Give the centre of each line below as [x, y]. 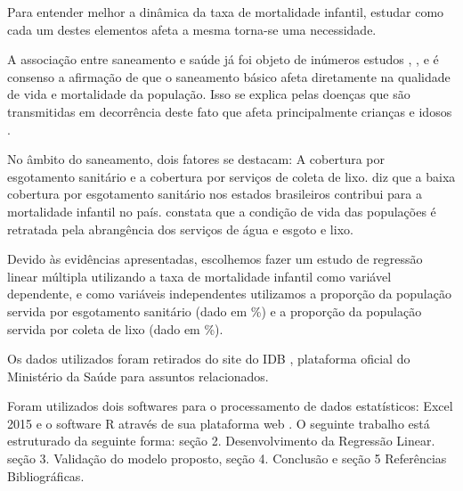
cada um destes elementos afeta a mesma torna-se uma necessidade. [192, 29]
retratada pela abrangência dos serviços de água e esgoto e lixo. [180, 229]
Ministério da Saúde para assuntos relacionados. [138, 376]
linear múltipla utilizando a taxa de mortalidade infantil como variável [199, 276]
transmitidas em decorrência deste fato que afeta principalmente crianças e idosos [230, 111]
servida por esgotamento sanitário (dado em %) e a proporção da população [215, 311]
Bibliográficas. [46, 475]
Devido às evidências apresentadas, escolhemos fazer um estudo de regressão [215, 259]
